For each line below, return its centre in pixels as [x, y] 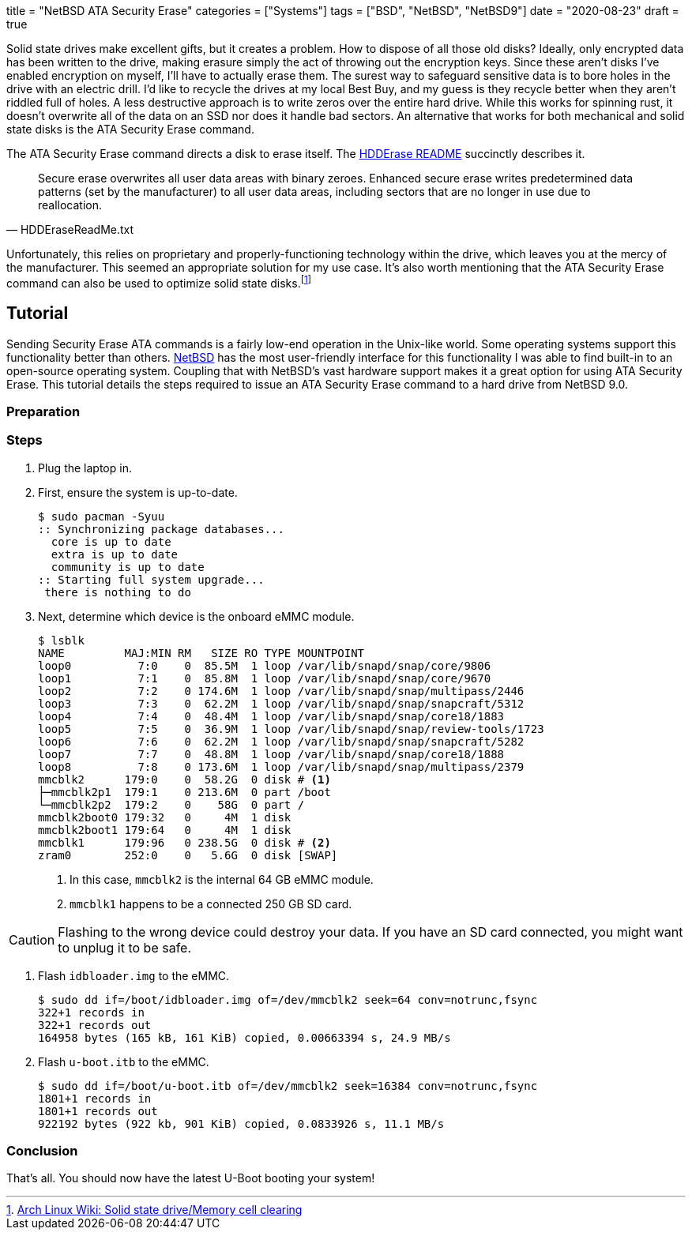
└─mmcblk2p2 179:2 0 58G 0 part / [171, 804]
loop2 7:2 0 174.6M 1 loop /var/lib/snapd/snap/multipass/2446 [281, 691]
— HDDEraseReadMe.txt [70, 229]
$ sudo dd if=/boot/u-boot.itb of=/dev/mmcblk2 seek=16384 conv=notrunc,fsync [288, 1086]
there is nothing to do [118, 592]
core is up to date [111, 541]
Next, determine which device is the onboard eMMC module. [196, 616]
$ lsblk [62, 640]
